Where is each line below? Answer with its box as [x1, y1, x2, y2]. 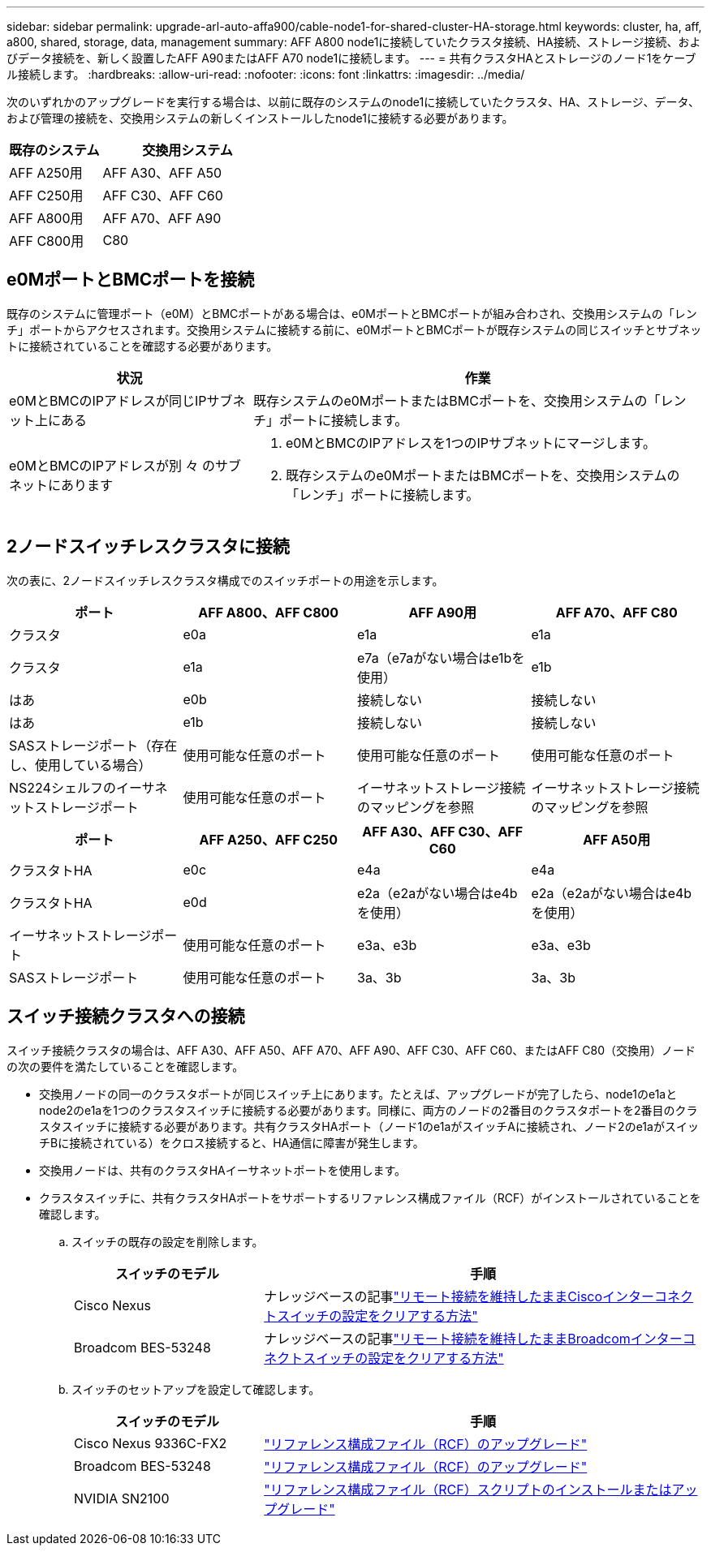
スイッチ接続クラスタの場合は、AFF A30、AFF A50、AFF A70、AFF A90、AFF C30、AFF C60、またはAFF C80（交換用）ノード [6, 1043, 696, 1057]
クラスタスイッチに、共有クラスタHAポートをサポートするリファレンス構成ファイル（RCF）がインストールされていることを [39, 1190, 701, 1205]
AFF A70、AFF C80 [555, 604, 678, 621]
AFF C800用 [9, 233, 84, 249]
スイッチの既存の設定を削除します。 [71, 1234, 264, 1249]
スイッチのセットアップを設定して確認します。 [71, 1382, 321, 1396]
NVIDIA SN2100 [74, 1490, 170, 1507]
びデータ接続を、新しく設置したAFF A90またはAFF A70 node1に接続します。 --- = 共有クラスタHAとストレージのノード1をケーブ [6, 51, 696, 65]
